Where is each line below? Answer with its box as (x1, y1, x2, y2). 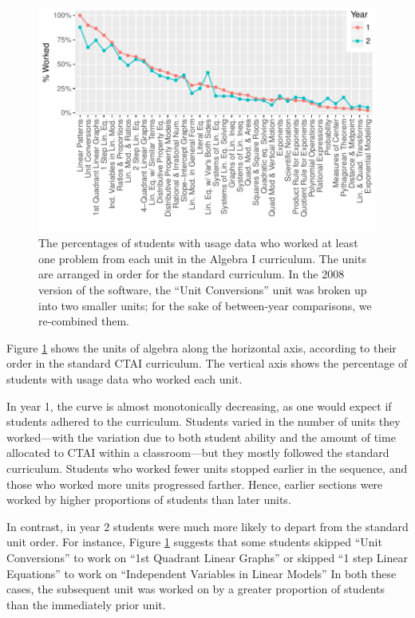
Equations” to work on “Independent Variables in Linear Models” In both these (6, 565, 397, 581)
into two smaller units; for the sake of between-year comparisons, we (38, 297, 372, 313)
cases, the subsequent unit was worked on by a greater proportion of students (6, 581, 385, 597)
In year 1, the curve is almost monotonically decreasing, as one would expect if (6, 397, 392, 414)
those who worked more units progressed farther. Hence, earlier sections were (6, 475, 383, 492)
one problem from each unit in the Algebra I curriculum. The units (38, 250, 366, 266)
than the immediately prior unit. (6, 596, 166, 612)
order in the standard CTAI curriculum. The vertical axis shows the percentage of (6, 355, 408, 372)
